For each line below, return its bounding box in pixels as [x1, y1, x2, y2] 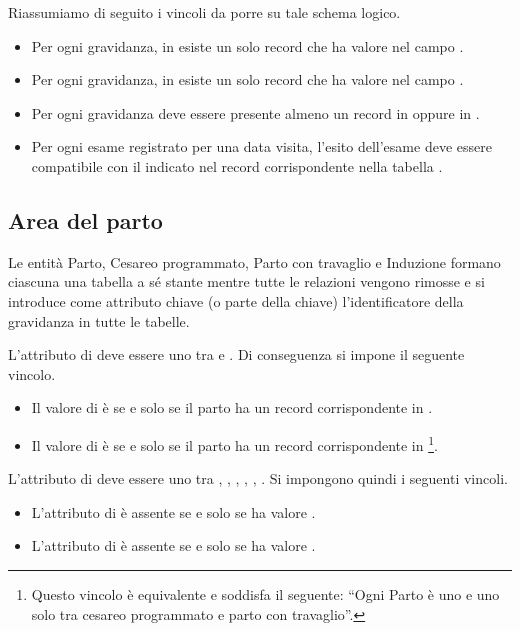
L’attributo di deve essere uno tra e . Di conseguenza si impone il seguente [8, 344, 465, 365]
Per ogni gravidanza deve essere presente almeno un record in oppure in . [31, 102, 480, 123]
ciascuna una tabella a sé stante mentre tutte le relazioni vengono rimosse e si [8, 271, 485, 292]
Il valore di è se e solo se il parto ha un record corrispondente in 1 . [31, 431, 438, 455]
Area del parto [8, 204, 163, 235]
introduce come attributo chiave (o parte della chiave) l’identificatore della [8, 290, 464, 311]
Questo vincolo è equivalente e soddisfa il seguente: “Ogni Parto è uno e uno [31, 583, 500, 604]
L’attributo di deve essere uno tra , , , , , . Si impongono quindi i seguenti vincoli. [8, 468, 508, 489]
